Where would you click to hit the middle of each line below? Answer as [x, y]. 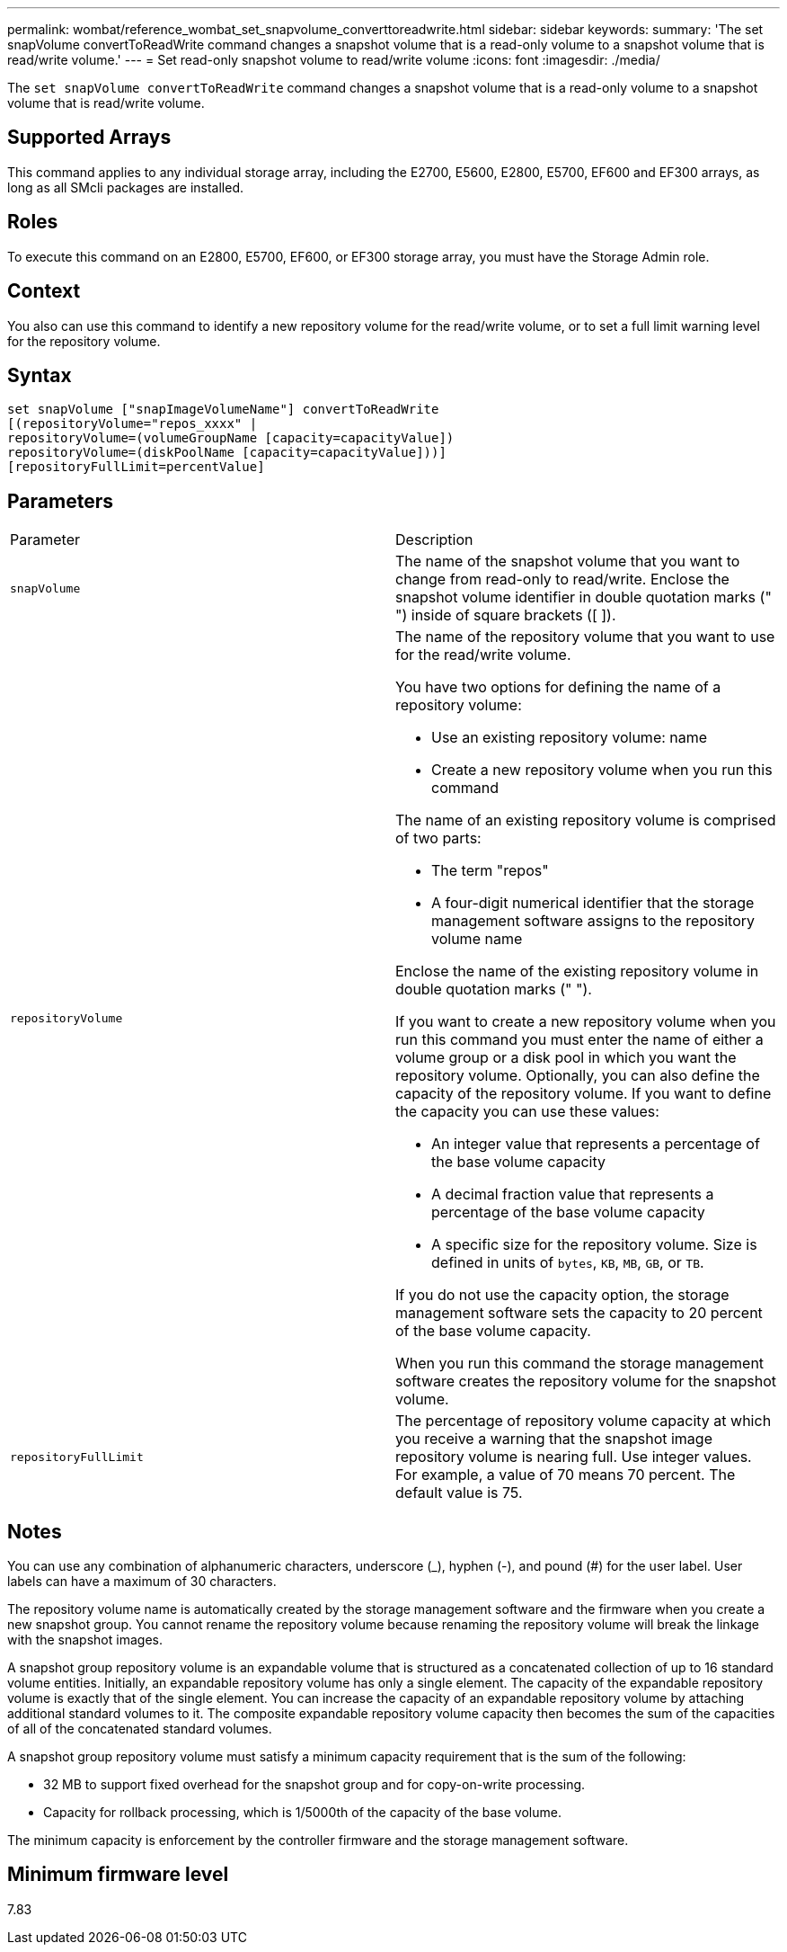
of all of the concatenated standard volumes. [140, 1729]
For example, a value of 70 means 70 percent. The [566, 1475]
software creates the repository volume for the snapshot [586, 1382]
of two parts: [438, 838]
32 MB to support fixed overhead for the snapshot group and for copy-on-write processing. [314, 1785]
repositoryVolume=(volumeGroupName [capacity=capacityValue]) [231, 438]
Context [44, 291]
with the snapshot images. [85, 1640]
